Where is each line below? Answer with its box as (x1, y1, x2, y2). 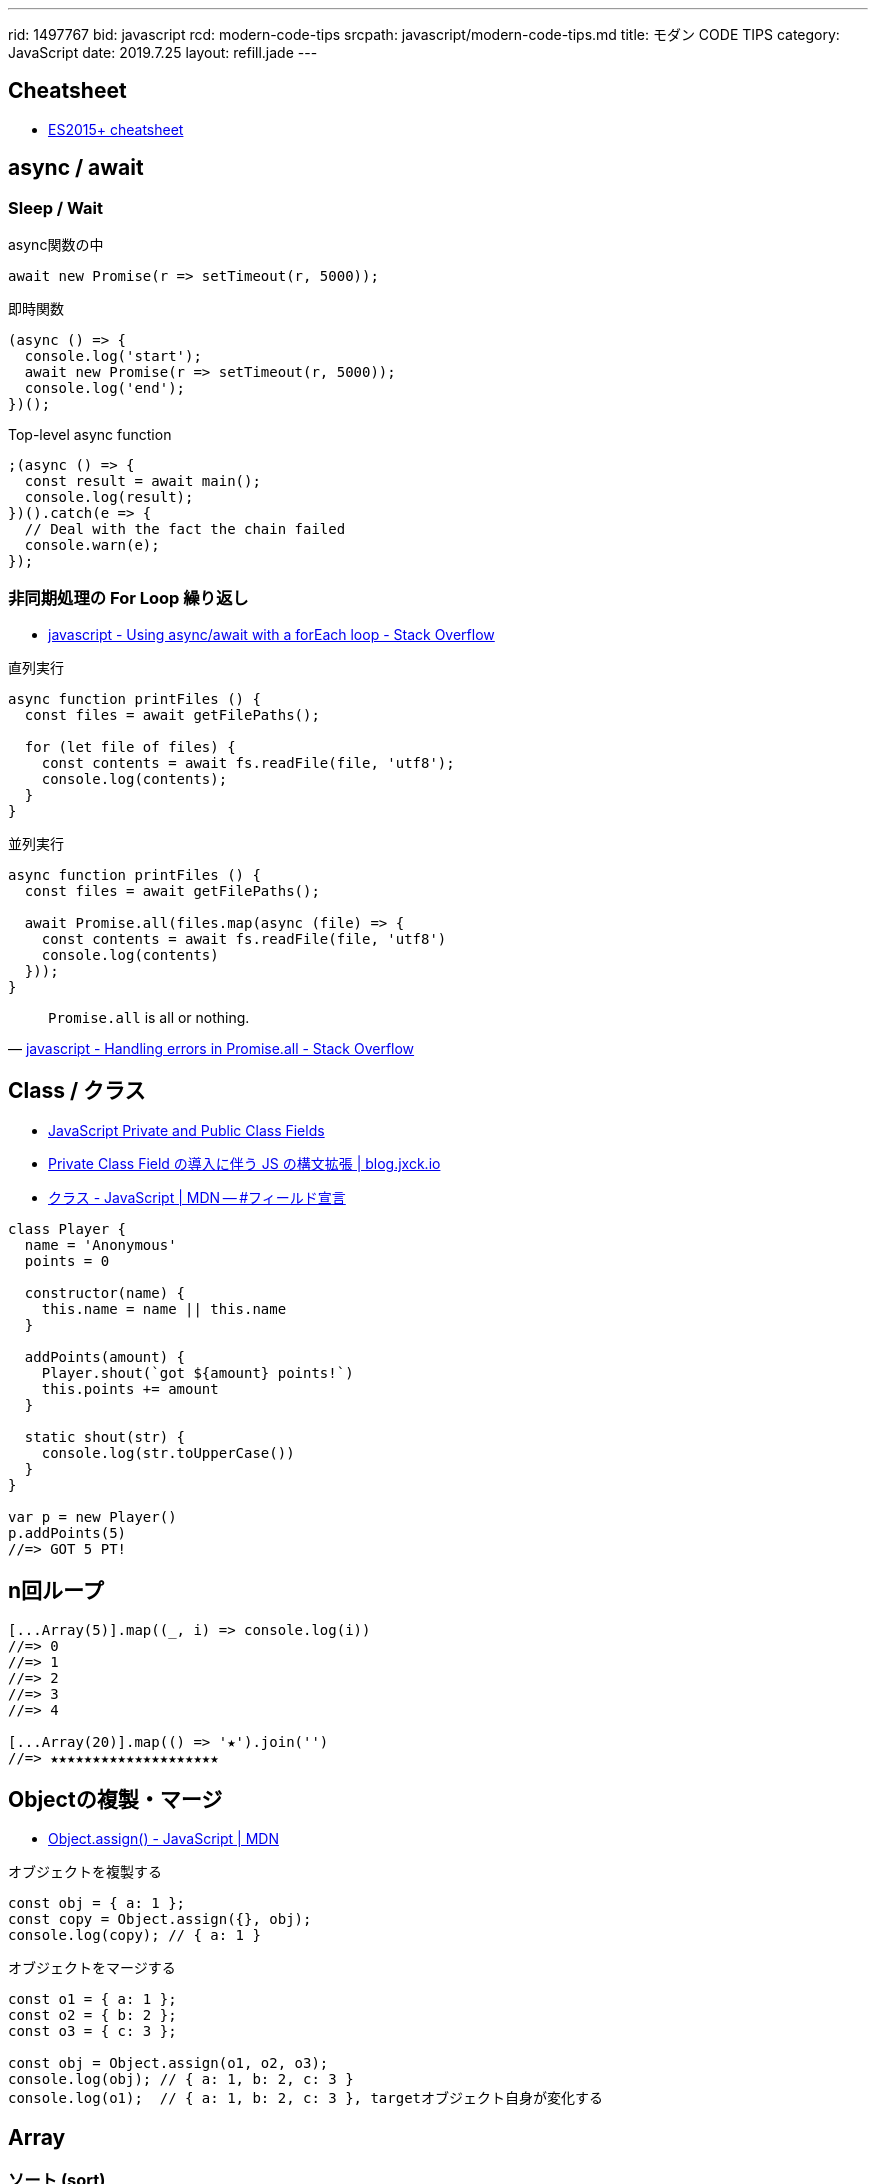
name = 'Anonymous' (24, 1236, 177, 1253)
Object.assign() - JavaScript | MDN (48, 1830, 279, 1848)
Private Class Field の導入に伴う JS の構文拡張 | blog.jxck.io (48, 1154, 441, 1172)
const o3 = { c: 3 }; (8, 2023, 177, 2040)
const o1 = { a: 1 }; (8, 1991, 177, 2008)
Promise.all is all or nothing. (48, 1008, 250, 1026)
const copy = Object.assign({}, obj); (8, 1911, 312, 1928)
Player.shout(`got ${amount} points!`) (41, 1364, 354, 1381)
